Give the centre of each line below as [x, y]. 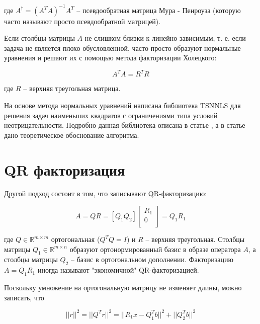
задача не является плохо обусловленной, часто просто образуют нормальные [122, 48]
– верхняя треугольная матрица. [72, 88]
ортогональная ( [75, 239]
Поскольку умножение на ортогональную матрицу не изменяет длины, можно [123, 288]
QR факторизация [65, 169]
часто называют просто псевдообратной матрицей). [82, 21]
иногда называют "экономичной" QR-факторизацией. [118, 270]
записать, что [24, 297]
